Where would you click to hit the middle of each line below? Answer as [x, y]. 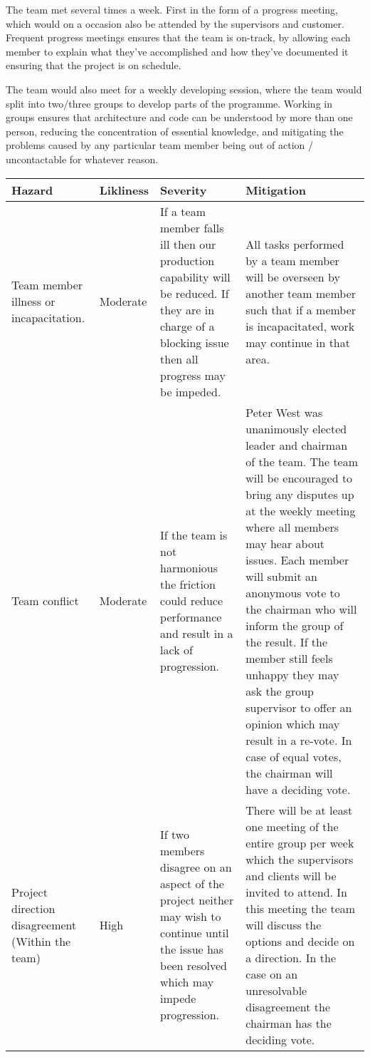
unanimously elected [296, 428]
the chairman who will [301, 609]
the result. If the [287, 641]
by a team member [292, 260]
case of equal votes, [294, 756]
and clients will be [291, 875]
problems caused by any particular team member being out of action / [159, 145]
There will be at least [299, 810]
